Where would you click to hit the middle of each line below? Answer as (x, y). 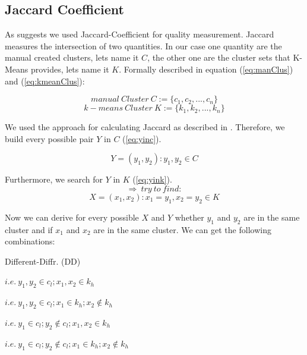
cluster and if (29, 229)
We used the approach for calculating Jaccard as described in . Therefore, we (145, 127)
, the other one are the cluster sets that (219, 57)
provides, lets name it (70, 69)
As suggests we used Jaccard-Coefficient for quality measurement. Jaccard (140, 34)
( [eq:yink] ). (152, 179)
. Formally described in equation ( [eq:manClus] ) (206, 69)
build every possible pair (49, 138)
